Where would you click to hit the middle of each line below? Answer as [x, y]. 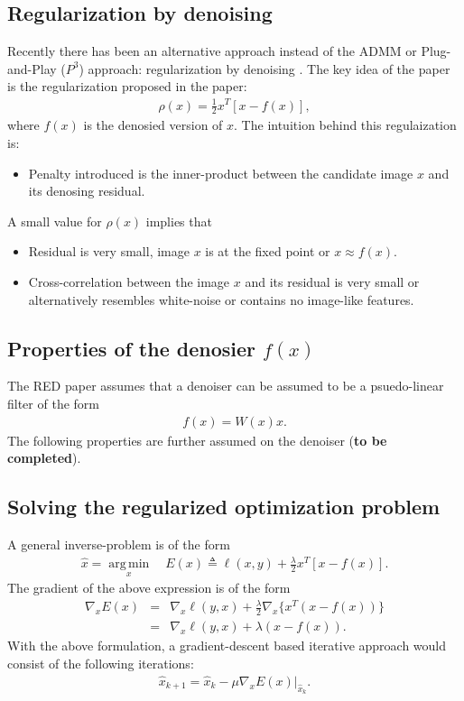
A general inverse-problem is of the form [119, 544]
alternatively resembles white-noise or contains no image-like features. [221, 299]
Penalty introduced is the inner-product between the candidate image [221, 173]
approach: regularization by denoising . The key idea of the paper [269, 68]
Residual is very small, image [109, 251]
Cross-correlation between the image [129, 281]
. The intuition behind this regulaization [345, 125]
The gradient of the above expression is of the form [149, 588]
